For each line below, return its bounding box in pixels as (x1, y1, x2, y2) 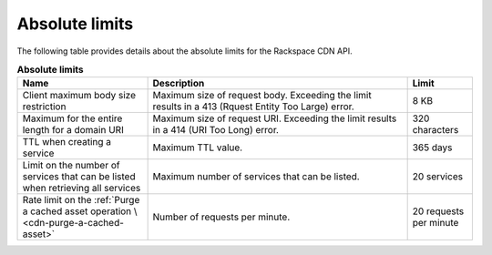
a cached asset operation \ (22, 205, 138, 218)
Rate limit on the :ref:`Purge (22, 194, 140, 207)
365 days (412, 141, 453, 154)
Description (152, 77, 205, 90)
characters (412, 124, 459, 137)
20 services (412, 170, 464, 183)
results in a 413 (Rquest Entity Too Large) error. (152, 100, 354, 113)
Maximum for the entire (22, 112, 123, 125)
